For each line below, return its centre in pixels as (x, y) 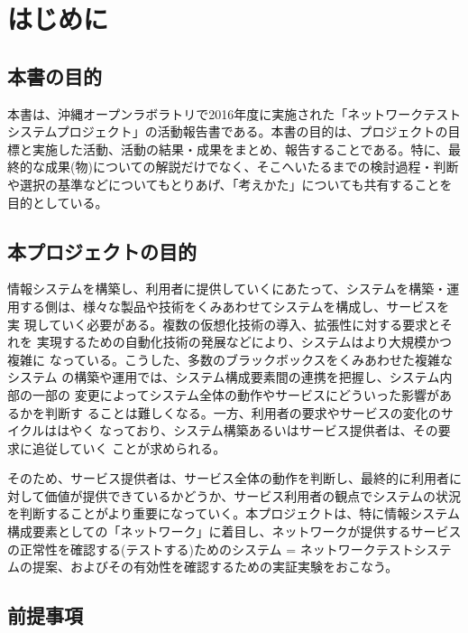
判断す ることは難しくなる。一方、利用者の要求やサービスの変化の (243, 412)
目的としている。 (58, 202)
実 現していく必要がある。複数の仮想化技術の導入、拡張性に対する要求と (224, 324)
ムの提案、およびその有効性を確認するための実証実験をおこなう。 (203, 567)
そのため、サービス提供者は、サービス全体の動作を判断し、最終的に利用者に (234, 478)
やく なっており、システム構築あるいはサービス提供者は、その (254, 430)
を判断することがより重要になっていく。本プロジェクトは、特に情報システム (234, 513)
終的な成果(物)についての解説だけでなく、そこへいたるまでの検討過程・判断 (233, 167)
